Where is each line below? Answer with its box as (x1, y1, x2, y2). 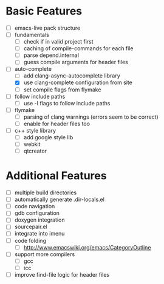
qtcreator (23, 147, 47, 155)
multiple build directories (14, 189, 77, 196)
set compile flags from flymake (23, 86, 101, 93)
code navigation (14, 203, 55, 210)
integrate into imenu (14, 230, 65, 237)
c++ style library (14, 127, 56, 134)
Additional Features (5, 169, 107, 183)
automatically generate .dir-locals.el (14, 196, 104, 203)
